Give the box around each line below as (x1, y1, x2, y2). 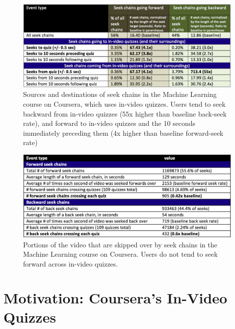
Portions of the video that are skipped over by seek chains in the (23, 239, 217, 249)
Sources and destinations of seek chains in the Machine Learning (23, 89, 217, 99)
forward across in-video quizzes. (23, 259, 118, 269)
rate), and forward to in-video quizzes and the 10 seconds (23, 118, 196, 128)
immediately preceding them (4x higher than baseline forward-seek (23, 127, 224, 138)
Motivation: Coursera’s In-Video (3, 287, 228, 307)
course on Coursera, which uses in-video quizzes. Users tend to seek (23, 98, 226, 109)
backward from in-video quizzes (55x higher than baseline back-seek (23, 108, 227, 119)
